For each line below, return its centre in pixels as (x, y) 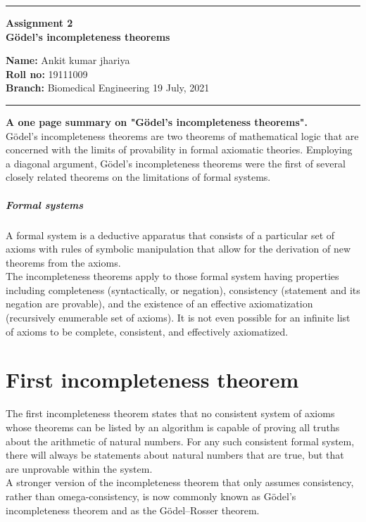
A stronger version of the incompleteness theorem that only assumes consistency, (180, 482)
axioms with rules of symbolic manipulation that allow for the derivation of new (178, 249)
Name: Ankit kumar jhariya (68, 60)
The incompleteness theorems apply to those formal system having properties (172, 276)
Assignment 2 (39, 23)
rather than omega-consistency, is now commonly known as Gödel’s (151, 496)
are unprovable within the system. (79, 468)
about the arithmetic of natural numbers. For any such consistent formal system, (180, 441)
